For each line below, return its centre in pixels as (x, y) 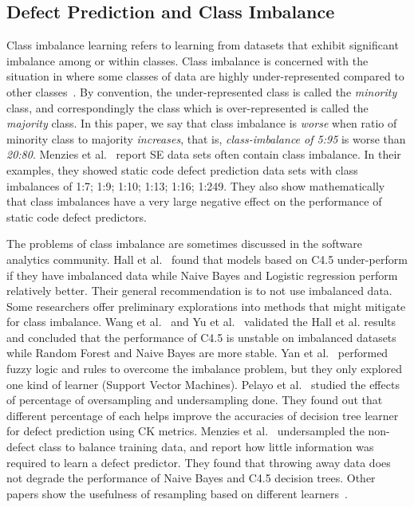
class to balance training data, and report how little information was (206, 447)
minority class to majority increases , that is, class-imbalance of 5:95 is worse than (206, 138)
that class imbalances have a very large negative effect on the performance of (194, 201)
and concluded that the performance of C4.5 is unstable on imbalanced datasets (201, 337)
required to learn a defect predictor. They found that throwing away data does (199, 462)
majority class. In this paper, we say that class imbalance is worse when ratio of (202, 123)
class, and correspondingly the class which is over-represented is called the (187, 107)
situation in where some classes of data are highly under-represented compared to (205, 76)
